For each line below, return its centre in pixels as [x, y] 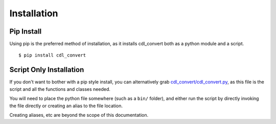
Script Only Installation [47, 70]
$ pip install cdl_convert [52, 55]
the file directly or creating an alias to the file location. [66, 106]
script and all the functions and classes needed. [60, 89]
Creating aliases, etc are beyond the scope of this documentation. [79, 115]
